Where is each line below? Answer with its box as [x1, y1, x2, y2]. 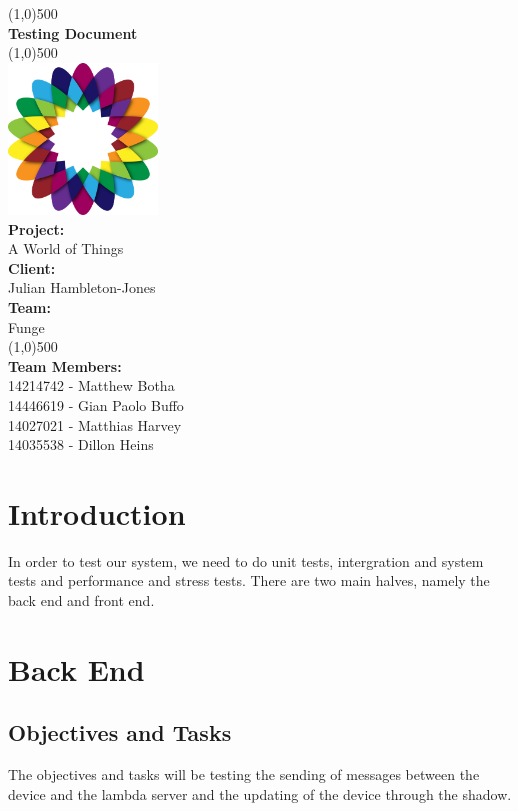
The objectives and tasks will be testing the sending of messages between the [8, 764, 480, 785]
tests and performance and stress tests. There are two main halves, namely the [8, 570, 490, 591]
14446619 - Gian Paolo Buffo [8, 394, 184, 415]
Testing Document [8, 22, 138, 43]
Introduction [8, 492, 186, 533]
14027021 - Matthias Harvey [8, 414, 182, 435]
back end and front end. [8, 590, 155, 611]
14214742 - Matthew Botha [8, 375, 175, 396]
